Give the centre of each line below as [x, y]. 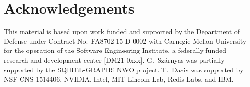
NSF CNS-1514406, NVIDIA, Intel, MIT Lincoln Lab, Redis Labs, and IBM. [119, 79]
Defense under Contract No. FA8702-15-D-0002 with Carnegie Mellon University [125, 41]
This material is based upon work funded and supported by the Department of [122, 31]
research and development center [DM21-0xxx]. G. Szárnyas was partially [114, 60]
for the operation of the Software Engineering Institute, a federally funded [115, 50]
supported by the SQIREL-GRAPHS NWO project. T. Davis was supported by [124, 69]
